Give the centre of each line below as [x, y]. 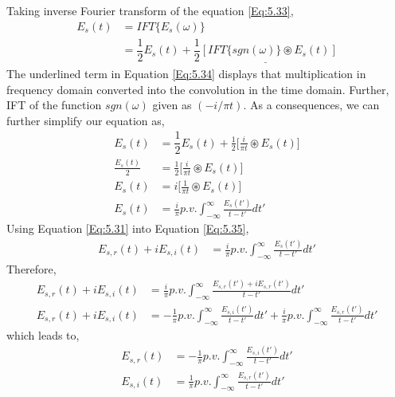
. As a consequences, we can [311, 105]
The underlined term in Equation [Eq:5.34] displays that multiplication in [186, 73]
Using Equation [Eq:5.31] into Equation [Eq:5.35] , [128, 228]
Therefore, [31, 268]
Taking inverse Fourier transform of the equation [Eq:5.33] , [150, 10]
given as [172, 105]
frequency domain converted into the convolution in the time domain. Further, [198, 89]
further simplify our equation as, [86, 120]
